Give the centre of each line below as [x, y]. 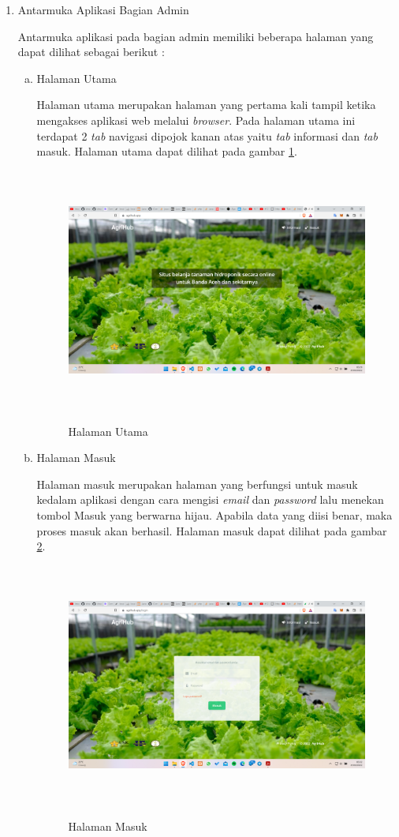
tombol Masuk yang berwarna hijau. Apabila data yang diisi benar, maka [214, 515]
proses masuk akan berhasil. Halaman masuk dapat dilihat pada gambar [212, 530]
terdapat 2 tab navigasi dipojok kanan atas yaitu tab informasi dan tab [207, 135]
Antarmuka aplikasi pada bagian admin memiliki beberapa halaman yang [196, 36]
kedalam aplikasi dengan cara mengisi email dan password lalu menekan [210, 499]
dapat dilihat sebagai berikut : [91, 52]
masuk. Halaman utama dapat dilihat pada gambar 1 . [167, 151]
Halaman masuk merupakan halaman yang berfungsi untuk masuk [197, 484]
